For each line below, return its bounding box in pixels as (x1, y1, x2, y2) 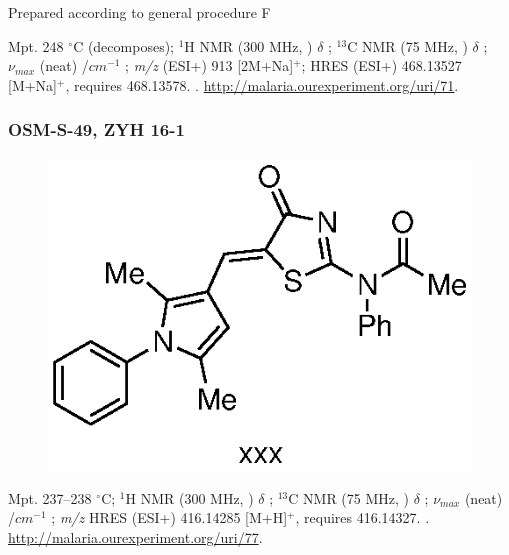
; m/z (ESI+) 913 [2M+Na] (125, 55, 294, 76)
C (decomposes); (73, 35, 174, 56)
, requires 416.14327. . (295, 507, 430, 528)
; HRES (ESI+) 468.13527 (301, 55, 462, 76)
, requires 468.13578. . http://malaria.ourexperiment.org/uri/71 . (65, 74, 459, 95)
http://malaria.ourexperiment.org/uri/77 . (8, 526, 263, 547)
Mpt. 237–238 (8, 487, 92, 508)
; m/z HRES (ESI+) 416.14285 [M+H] (51, 507, 288, 528)
